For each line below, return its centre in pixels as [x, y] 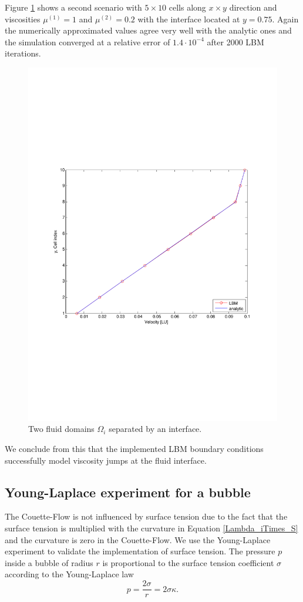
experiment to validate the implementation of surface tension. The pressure [140, 551]
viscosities [23, 19]
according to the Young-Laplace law [69, 574]
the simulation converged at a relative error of [87, 41]
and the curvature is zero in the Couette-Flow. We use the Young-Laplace [138, 539]
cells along [187, 7]
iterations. [23, 53]
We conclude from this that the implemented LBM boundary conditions [134, 449]
